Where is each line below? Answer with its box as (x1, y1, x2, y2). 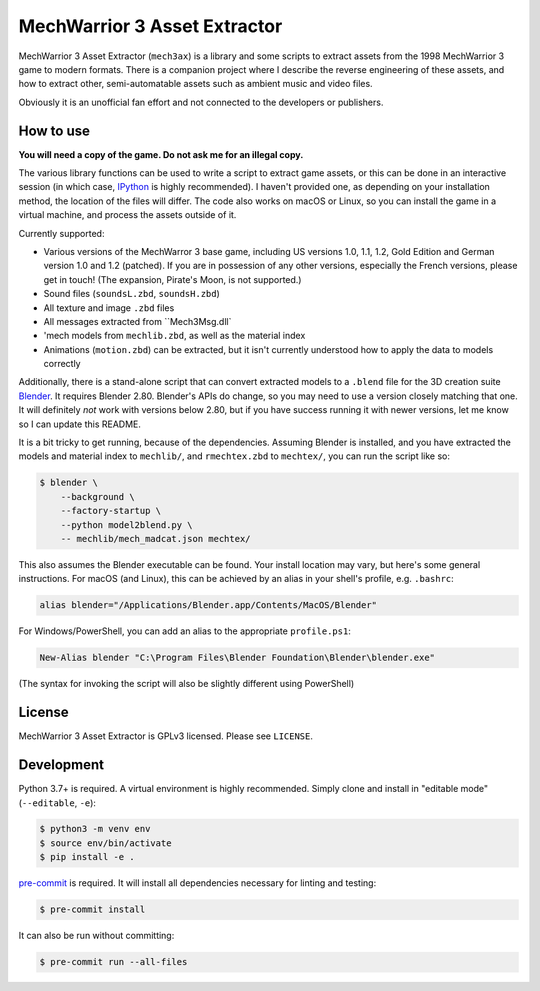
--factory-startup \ (60, 505, 162, 517)
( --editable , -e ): (18, 796, 97, 809)
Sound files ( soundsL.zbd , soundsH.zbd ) (43, 288, 220, 300)
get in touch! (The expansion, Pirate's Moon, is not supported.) (43, 273, 302, 285)
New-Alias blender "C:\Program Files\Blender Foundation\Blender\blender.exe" (39, 652, 435, 664)
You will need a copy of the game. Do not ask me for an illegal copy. (18, 148, 304, 160)
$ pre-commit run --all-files (39, 956, 188, 968)
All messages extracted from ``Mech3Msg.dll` (43, 315, 232, 327)
